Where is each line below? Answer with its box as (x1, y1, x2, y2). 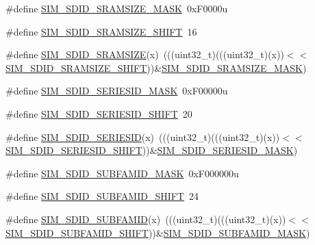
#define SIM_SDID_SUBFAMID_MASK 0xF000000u (5, 166, 239, 180)
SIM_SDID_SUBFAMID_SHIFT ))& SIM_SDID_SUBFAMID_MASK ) (5, 225, 310, 240)
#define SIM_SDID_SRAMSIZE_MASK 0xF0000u (5, 1, 228, 15)
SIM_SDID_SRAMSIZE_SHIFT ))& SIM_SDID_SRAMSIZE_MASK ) (5, 60, 307, 75)
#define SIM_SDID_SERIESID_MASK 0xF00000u (5, 83, 228, 98)
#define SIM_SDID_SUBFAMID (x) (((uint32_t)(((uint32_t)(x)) (5, 211, 286, 226)
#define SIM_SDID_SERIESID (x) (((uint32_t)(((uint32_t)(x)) (5, 129, 280, 144)
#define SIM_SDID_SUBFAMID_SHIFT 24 (5, 189, 199, 203)
